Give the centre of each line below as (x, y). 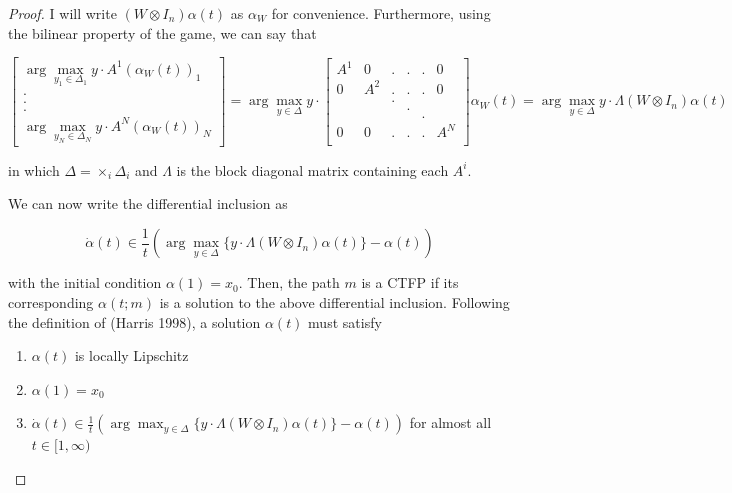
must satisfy (345, 321)
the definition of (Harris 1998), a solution (134, 321)
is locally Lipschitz (131, 355)
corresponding (51, 301)
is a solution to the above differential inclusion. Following (334, 301)
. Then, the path (289, 282)
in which (34, 169)
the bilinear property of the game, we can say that (162, 32)
